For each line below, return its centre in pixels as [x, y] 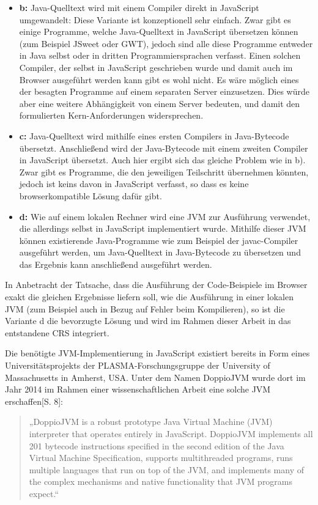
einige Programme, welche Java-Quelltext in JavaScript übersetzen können [159, 31]
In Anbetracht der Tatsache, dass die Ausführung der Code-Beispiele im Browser [156, 285]
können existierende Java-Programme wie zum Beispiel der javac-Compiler [159, 240]
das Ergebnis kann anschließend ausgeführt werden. [116, 264]
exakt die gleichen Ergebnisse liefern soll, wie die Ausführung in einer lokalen [150, 297]
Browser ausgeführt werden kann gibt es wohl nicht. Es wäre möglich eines [159, 79]
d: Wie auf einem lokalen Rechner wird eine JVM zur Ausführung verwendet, [165, 216]
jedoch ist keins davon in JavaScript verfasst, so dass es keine [134, 184]
